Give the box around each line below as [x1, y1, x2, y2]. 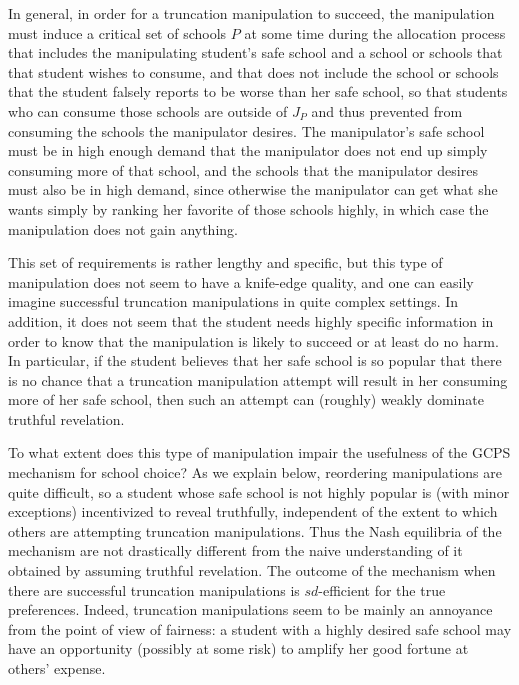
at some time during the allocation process [244, 22, 506, 43]
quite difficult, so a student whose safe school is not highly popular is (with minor [8, 481, 510, 502]
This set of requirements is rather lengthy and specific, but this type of [8, 252, 443, 273]
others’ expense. [8, 658, 106, 678]
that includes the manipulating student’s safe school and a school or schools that [8, 42, 503, 63]
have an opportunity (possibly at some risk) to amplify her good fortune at [8, 638, 469, 659]
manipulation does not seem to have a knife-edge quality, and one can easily [8, 271, 474, 292]
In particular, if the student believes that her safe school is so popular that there [8, 350, 502, 371]
